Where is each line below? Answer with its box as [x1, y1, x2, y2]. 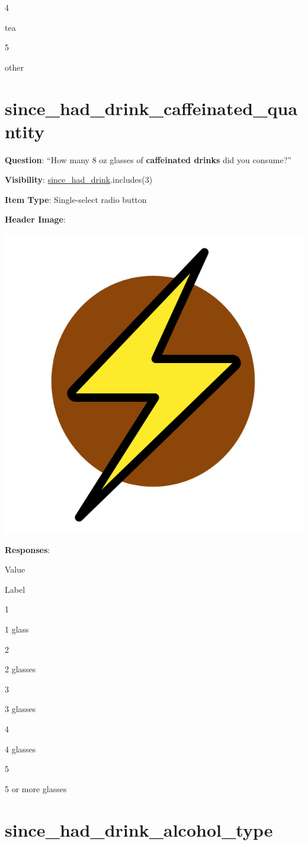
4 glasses [5, 742, 36, 755]
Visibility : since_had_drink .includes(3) [5, 173, 153, 186]
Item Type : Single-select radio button [5, 193, 147, 205]
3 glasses [5, 703, 36, 715]
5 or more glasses [5, 782, 67, 795]
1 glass [5, 623, 29, 636]
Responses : [5, 543, 50, 555]
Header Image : [5, 213, 66, 225]
